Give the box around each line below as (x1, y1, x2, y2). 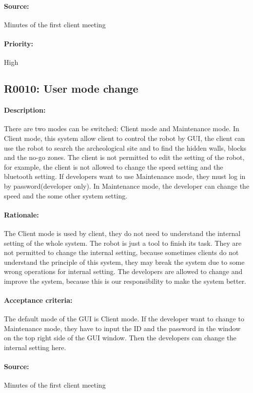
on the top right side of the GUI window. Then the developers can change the (4, 333, 236, 343)
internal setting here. (4, 342, 66, 353)
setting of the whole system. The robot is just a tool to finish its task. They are (4, 237, 242, 248)
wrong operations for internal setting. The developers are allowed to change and (4, 266, 243, 276)
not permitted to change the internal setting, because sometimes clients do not (4, 247, 239, 257)
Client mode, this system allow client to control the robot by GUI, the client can (4, 133, 245, 143)
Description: (4, 105, 46, 115)
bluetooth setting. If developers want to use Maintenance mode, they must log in (4, 171, 246, 181)
